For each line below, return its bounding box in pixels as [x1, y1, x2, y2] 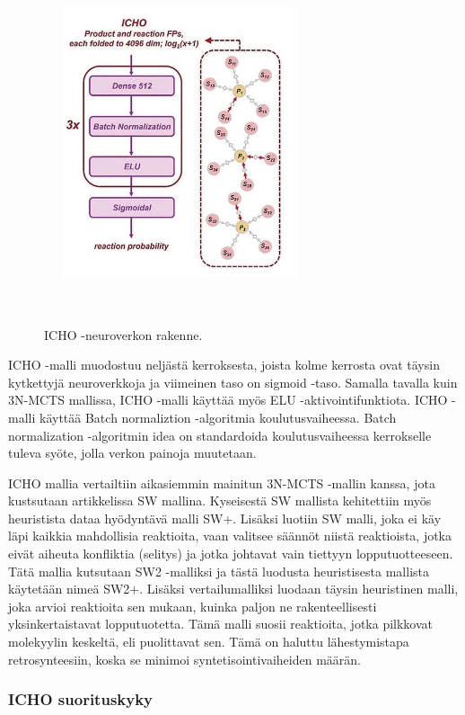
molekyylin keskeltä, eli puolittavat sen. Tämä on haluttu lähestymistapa [8, 632, 409, 651]
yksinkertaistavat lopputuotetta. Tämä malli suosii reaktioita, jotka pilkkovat [8, 614, 434, 633]
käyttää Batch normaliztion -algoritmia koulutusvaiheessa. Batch [39, 407, 397, 426]
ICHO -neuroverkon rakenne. [44, 325, 203, 344]
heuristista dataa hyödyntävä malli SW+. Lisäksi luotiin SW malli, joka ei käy [8, 508, 442, 527]
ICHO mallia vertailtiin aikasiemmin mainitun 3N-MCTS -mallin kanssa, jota [8, 473, 435, 492]
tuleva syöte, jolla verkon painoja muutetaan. [8, 443, 257, 462]
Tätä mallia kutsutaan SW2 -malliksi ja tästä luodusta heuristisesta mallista [8, 561, 429, 580]
